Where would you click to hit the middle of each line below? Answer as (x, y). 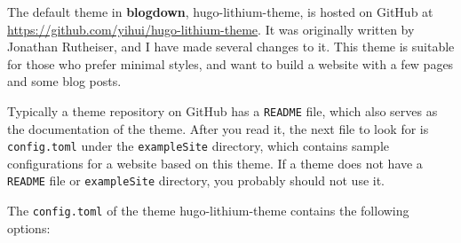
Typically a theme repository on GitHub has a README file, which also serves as (223, 110)
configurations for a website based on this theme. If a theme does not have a (215, 163)
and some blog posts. (64, 81)
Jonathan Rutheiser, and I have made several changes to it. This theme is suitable (231, 47)
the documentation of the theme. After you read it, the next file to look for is (218, 128)
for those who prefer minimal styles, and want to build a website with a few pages (230, 63)
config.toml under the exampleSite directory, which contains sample (199, 146)
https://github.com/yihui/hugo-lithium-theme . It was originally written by (211, 29)
